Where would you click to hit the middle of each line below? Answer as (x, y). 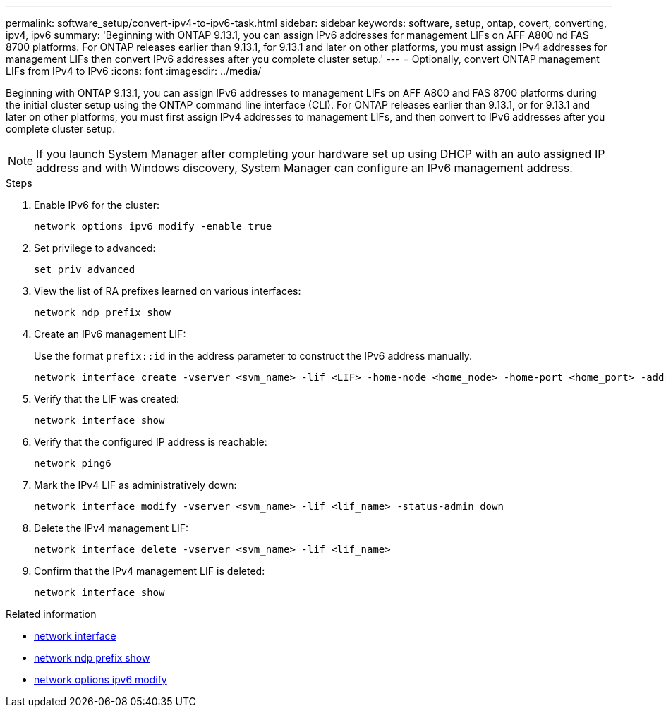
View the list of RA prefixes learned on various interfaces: (168, 291)
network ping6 (73, 463)
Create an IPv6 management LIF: (110, 334)
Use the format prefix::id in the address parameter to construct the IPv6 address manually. (253, 356)
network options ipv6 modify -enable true (153, 226)
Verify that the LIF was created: (107, 399)
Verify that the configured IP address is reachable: (151, 442)
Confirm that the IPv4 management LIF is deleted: (150, 571)
